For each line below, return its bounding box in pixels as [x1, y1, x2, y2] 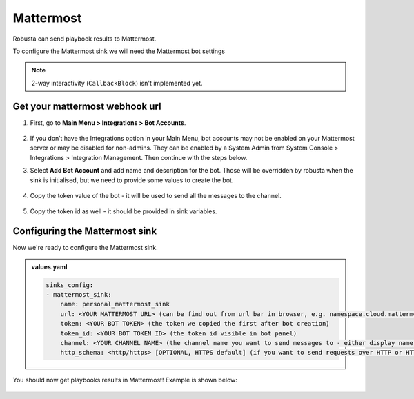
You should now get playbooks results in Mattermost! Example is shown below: [12, 376, 238, 385]
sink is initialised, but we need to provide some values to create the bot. [30, 176, 234, 184]
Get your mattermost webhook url [12, 100, 161, 112]
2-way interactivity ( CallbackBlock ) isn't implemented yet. [31, 79, 203, 87]
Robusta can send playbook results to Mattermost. [12, 35, 157, 43]
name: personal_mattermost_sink [60, 300, 170, 309]
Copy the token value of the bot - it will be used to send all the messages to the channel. [30, 191, 282, 199]
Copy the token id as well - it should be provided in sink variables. [30, 207, 217, 215]
